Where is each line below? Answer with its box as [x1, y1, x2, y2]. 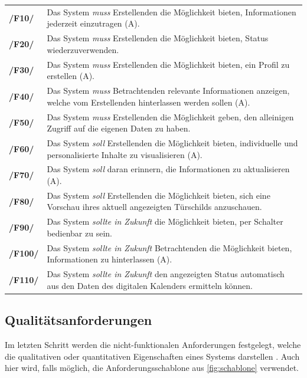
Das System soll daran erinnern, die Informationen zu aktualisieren [47, 163, 290, 175]
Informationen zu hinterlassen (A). [47, 253, 172, 265]
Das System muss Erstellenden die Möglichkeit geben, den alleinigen [47, 110, 294, 123]
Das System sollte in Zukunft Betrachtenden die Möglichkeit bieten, [47, 241, 292, 254]
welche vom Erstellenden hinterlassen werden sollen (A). [47, 96, 250, 108]
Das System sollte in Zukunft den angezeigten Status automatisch [47, 268, 285, 280]
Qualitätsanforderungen [5, 311, 152, 329]
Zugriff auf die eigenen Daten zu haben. [47, 122, 191, 134]
